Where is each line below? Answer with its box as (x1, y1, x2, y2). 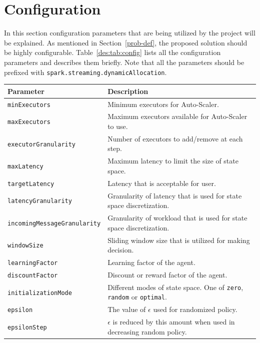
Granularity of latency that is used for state (107, 190, 242, 200)
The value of (107, 304, 146, 314)
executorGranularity (7, 140, 76, 148)
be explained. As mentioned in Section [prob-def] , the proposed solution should (4, 37, 247, 47)
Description (107, 85, 148, 96)
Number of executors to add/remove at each (107, 133, 243, 143)
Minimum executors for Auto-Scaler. (107, 98, 219, 109)
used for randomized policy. (153, 304, 237, 314)
